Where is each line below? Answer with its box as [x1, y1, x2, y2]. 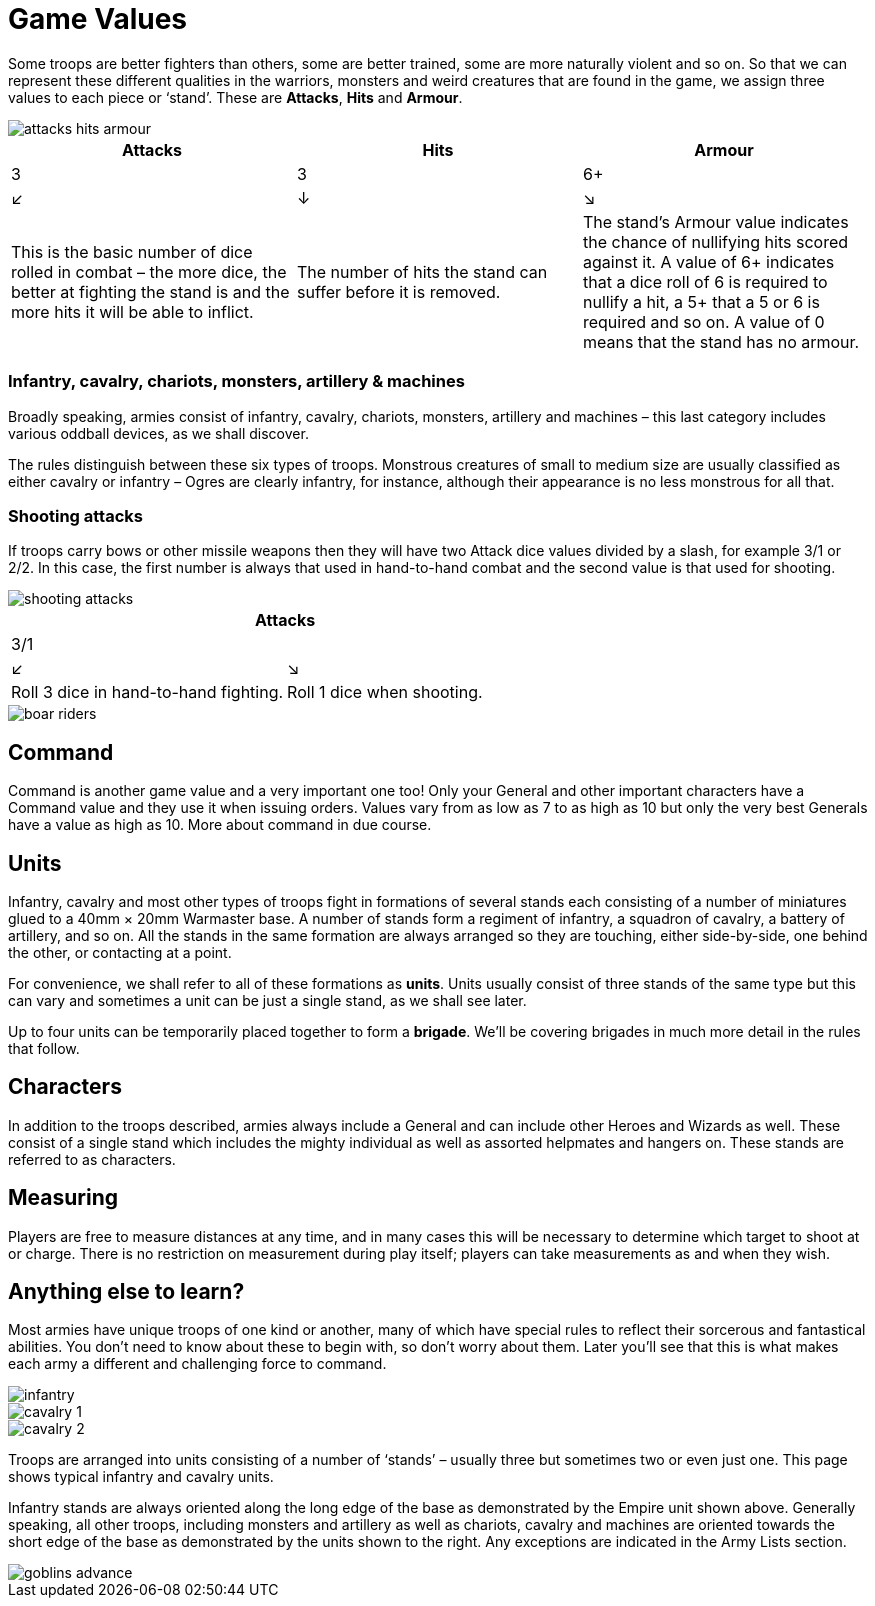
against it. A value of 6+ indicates [582, 251, 835, 272]
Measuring [8, 1185, 118, 1211]
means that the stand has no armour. [582, 331, 860, 352]
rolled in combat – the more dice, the [11, 261, 287, 282]
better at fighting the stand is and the [11, 281, 290, 302]
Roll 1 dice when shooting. [287, 682, 483, 703]
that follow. [8, 1039, 80, 1057]
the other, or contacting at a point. [8, 943, 232, 961]
